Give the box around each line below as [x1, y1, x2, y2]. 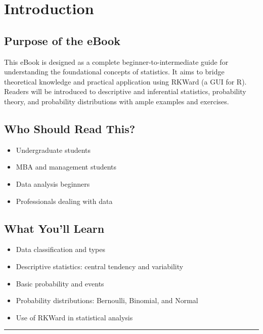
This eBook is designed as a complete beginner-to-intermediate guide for [4, 56, 229, 67]
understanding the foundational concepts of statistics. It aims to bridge [4, 66, 225, 77]
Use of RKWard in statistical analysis [16, 312, 133, 322]
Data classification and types [16, 244, 106, 255]
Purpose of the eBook [4, 32, 120, 48]
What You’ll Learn [4, 220, 105, 236]
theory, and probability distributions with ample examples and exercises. [4, 96, 229, 106]
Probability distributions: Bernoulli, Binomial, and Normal [16, 295, 198, 306]
